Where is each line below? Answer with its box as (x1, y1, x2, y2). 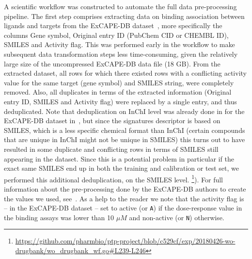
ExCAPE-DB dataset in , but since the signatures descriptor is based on (4, 115, 220, 126)
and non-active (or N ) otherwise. (129, 212, 224, 222)
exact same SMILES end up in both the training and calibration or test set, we (4, 163, 239, 173)
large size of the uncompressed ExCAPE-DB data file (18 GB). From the (4, 58, 220, 68)
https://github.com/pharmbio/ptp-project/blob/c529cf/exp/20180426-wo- (15, 236, 236, 246)
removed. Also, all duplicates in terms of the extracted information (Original (4, 87, 232, 97)
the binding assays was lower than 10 (4, 212, 114, 222)
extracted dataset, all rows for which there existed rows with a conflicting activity (4, 68, 247, 78)
